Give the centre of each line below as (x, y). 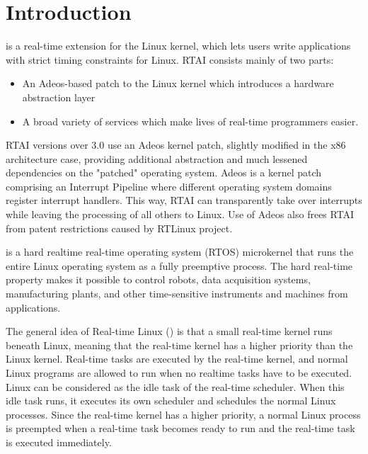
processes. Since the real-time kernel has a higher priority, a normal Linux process (183, 414)
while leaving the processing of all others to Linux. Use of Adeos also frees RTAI (180, 214)
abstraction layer (59, 97)
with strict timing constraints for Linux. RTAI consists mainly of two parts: (170, 59)
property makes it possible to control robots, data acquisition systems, (158, 279)
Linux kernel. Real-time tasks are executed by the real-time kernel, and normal (177, 359)
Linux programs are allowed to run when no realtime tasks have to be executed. (179, 373)
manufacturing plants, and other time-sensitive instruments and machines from (177, 294)
